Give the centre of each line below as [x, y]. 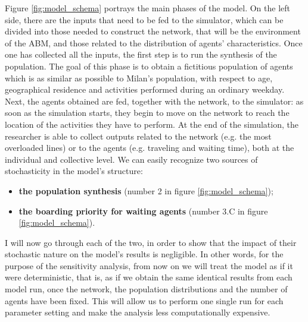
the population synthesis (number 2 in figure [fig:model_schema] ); [146, 190]
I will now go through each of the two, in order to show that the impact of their [151, 242]
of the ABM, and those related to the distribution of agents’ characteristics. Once [154, 42]
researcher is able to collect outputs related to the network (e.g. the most [138, 136]
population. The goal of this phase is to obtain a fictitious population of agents [149, 66]
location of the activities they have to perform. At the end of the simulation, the [152, 124]
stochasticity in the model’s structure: [74, 171]
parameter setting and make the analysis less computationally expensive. [138, 312]
